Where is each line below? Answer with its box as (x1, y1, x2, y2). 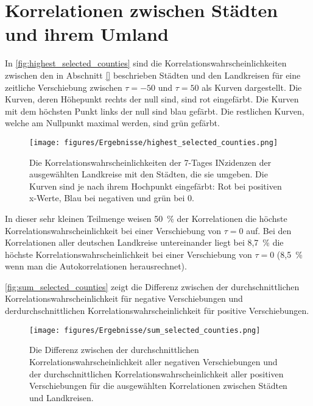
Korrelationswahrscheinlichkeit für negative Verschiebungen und (5, 292, 243, 305)
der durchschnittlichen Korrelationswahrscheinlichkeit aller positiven (29, 367, 284, 380)
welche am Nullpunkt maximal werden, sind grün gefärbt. (5, 116, 220, 129)
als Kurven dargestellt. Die (202, 80, 302, 93)
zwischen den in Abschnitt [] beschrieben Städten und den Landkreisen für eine (5, 68, 301, 81)
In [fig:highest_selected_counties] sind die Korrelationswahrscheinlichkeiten (5, 57, 287, 69)
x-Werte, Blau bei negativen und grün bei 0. (29, 191, 194, 204)
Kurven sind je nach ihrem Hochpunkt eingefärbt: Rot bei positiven (29, 179, 282, 192)
